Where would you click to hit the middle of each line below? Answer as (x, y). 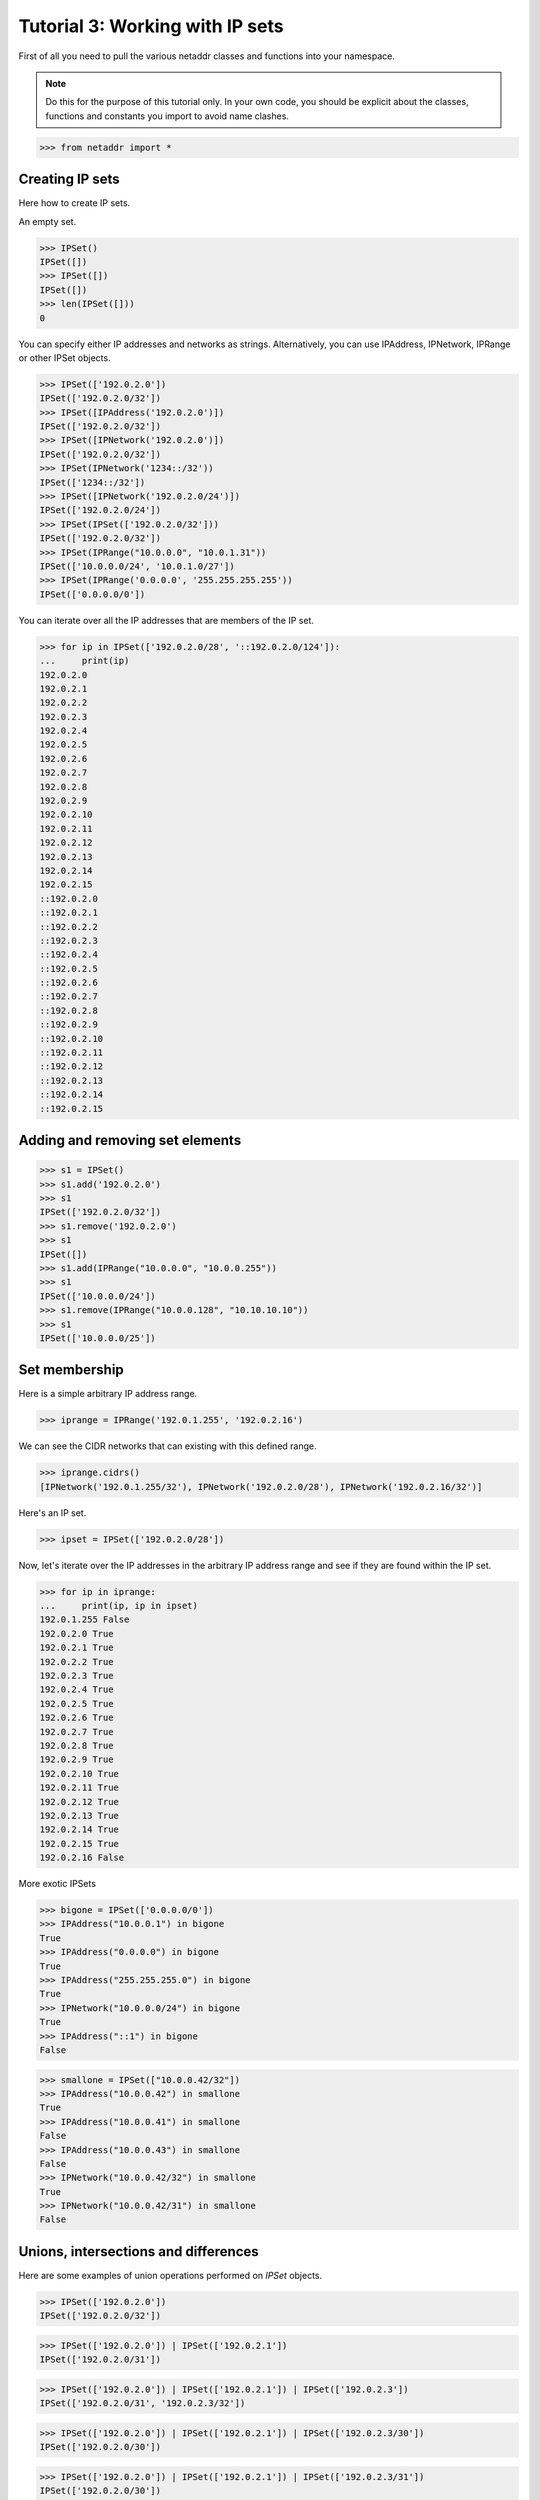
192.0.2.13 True (79, 1815)
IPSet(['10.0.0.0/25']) (98, 1338)
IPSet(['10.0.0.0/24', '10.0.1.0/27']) (137, 566)
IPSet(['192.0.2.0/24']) (100, 510)
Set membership (71, 1370)
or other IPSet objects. (64, 357)
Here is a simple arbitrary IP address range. (108, 1394)
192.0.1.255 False (84, 1619)
